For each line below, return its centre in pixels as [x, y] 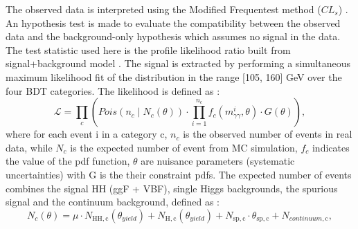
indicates [331, 147]
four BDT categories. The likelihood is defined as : [113, 90]
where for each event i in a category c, [87, 134]
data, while [29, 147]
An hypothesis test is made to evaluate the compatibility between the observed [173, 22]
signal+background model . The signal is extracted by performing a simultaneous [178, 63]
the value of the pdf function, [68, 161]
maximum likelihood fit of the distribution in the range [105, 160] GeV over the [174, 76]
